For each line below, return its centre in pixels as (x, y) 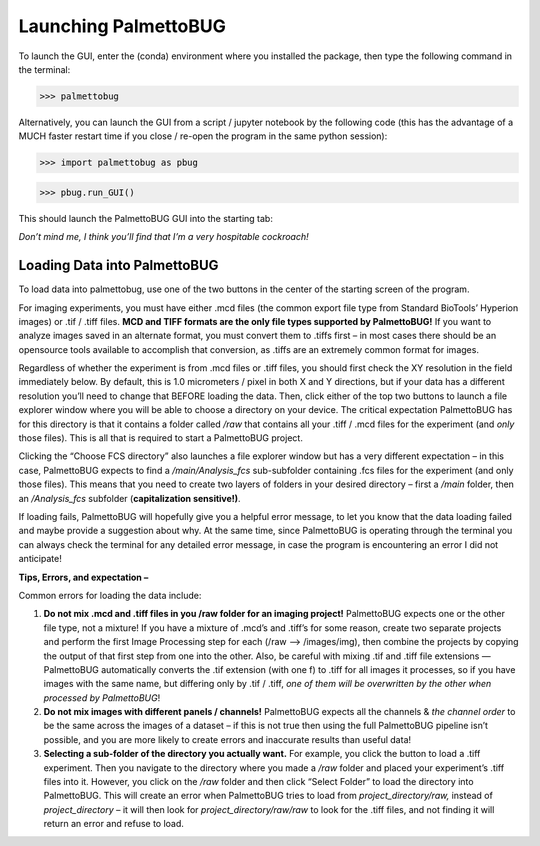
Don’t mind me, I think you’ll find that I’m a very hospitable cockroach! (163, 237)
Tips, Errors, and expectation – (83, 577)
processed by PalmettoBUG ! (102, 697)
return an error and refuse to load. (114, 824)
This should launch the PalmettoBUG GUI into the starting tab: (146, 218)
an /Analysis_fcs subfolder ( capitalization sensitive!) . (129, 498)
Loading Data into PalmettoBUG (118, 265)
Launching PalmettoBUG (122, 26)
